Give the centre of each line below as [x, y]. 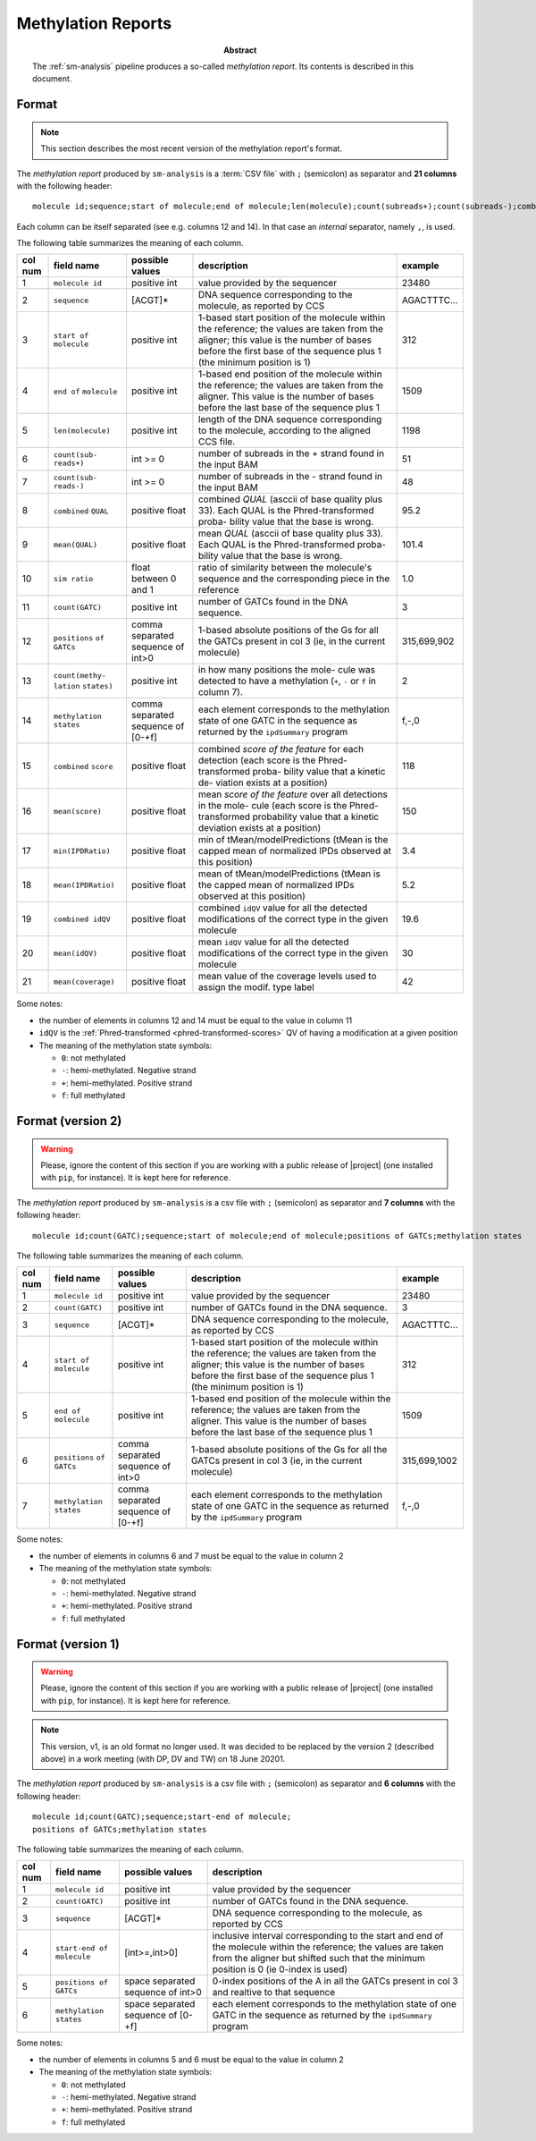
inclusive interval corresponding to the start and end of [328, 1936]
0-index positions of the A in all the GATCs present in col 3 [335, 1981]
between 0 [154, 579]
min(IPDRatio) [82, 851]
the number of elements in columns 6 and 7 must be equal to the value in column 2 [191, 1555]
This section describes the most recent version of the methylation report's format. [192, 148]
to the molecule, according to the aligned [284, 431]
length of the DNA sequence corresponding [290, 419]
